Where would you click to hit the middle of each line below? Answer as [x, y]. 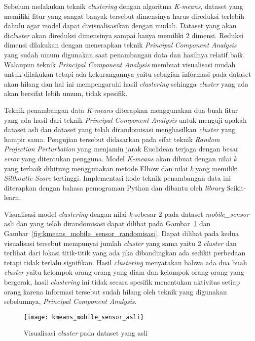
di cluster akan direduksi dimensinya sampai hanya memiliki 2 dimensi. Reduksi [124, 35]
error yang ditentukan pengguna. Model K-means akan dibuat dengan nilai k [120, 158]
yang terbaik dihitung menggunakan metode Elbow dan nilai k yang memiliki [121, 168]
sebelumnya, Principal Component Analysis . [70, 301]
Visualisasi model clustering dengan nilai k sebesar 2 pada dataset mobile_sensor [127, 214]
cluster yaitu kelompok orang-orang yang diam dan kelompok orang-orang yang [124, 272]
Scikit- [236, 187]
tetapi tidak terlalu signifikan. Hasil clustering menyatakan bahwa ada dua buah [126, 262]
